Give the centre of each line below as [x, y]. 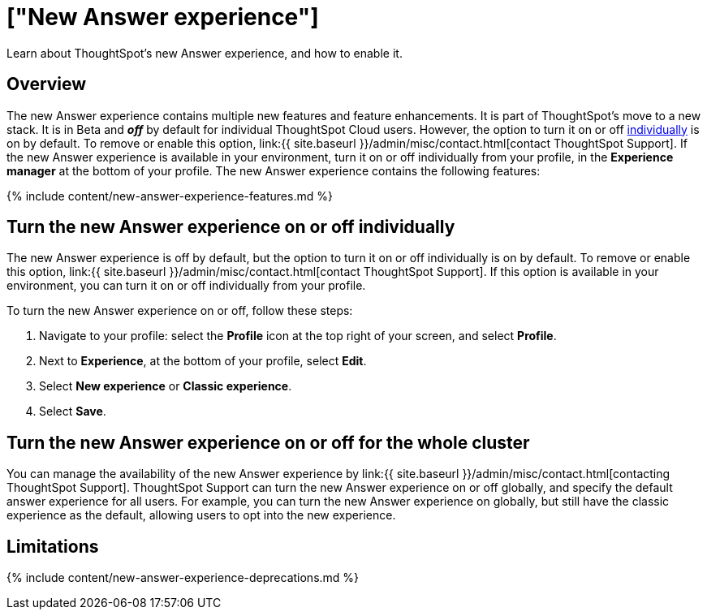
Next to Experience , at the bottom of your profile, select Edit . [203, 361]
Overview [47, 84]
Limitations [53, 546]
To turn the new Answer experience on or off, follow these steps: [180, 311]
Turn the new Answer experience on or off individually [231, 227]
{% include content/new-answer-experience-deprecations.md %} [183, 578]
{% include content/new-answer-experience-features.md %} [170, 196]
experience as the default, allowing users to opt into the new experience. [201, 515]
